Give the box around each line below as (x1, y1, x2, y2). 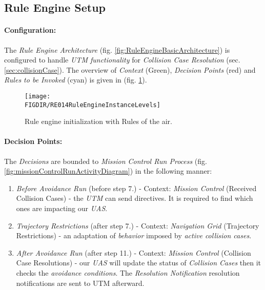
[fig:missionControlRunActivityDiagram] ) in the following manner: (4, 165, 212, 176)
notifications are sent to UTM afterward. (16, 277, 145, 288)
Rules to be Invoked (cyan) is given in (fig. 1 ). (4, 74, 147, 85)
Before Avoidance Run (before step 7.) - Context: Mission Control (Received (16, 182, 257, 193)
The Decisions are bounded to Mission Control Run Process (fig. (4, 155, 207, 166)
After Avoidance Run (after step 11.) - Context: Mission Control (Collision (16, 247, 251, 258)
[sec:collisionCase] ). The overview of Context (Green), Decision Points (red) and (4, 64, 256, 75)
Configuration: (4, 25, 56, 35)
